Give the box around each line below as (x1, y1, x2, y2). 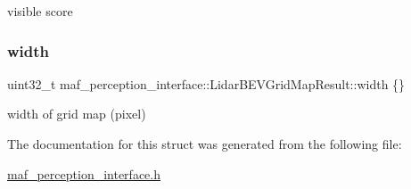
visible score (7, 2, 73, 20)
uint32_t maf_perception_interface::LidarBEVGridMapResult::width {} (7, 74, 406, 93)
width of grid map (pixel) (7, 104, 146, 123)
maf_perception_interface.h (7, 164, 160, 183)
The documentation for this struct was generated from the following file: (7, 135, 402, 152)
